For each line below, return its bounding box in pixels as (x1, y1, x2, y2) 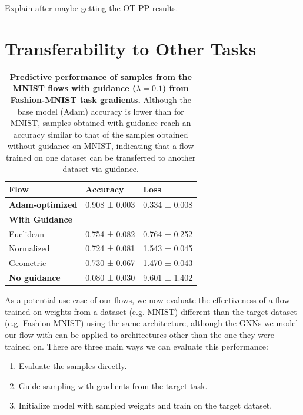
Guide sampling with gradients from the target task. (18, 379, 208, 391)
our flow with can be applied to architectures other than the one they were (5, 328, 274, 340)
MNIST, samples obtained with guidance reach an (10, 117, 191, 129)
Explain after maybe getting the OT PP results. (5, 2, 178, 14)
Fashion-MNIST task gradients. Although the (10, 93, 191, 105)
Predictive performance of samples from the (9, 70, 192, 82)
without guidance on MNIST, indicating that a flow (7, 140, 194, 152)
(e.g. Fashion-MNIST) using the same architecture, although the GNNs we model (5, 317, 298, 329)
